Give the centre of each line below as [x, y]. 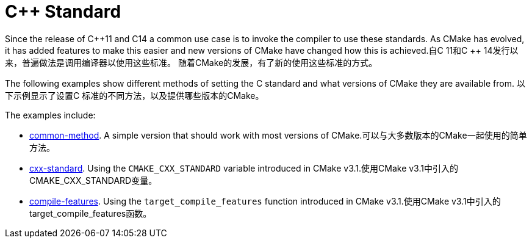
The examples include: [50, 115]
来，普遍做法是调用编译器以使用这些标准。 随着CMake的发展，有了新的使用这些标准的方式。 [191, 62]
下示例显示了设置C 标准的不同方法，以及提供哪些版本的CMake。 [135, 95]
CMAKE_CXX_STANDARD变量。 [93, 180]
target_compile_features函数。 [91, 213]
